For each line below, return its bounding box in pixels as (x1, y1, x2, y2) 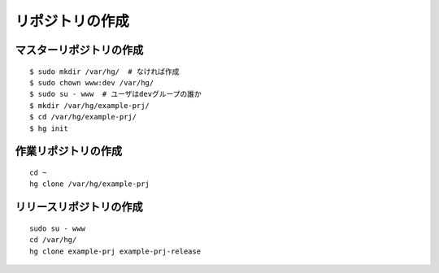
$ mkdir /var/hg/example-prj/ (29, 101, 150, 110)
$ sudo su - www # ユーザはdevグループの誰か (29, 89, 202, 99)
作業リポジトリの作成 (15, 145, 122, 158)
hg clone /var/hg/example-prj (29, 180, 150, 188)
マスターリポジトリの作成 (15, 43, 144, 57)
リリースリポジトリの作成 (15, 200, 143, 214)
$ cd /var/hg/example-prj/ (29, 112, 137, 122)
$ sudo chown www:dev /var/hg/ (29, 78, 154, 87)
